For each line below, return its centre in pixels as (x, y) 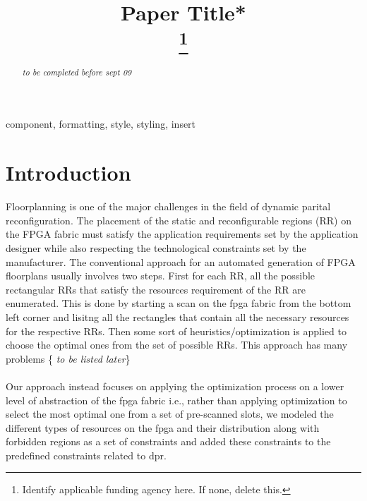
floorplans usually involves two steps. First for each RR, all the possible (161, 276)
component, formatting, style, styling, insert (101, 124)
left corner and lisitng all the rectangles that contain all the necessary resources (178, 316)
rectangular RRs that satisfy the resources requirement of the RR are (156, 289)
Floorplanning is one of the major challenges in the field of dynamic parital (168, 206)
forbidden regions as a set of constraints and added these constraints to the (168, 441)
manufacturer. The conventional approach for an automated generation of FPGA (181, 261)
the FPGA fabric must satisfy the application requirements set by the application (182, 234)
